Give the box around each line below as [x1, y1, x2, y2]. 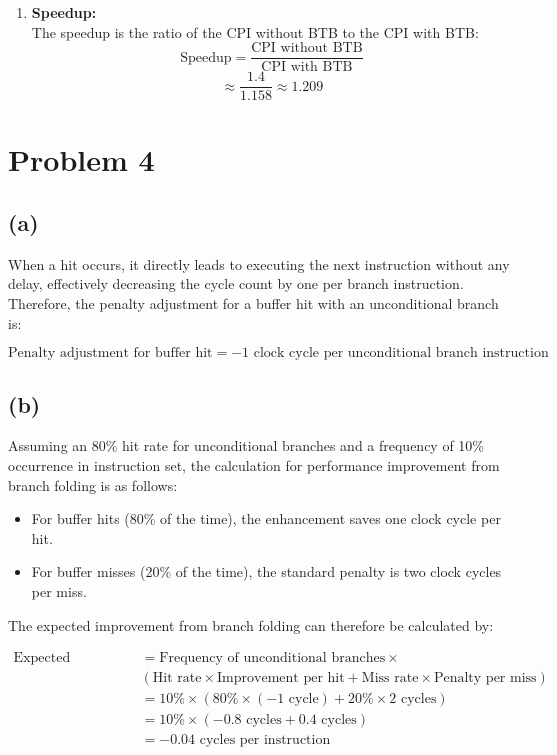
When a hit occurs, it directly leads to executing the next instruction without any [8, 253, 510, 274]
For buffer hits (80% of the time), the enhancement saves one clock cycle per [31, 508, 501, 529]
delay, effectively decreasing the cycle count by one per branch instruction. [8, 273, 464, 294]
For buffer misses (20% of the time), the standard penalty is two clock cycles [31, 561, 502, 582]
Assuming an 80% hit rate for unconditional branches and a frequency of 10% [8, 435, 485, 456]
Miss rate [361, 671, 419, 686]
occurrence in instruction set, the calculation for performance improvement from [8, 455, 500, 476]
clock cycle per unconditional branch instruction [253, 346, 549, 361]
